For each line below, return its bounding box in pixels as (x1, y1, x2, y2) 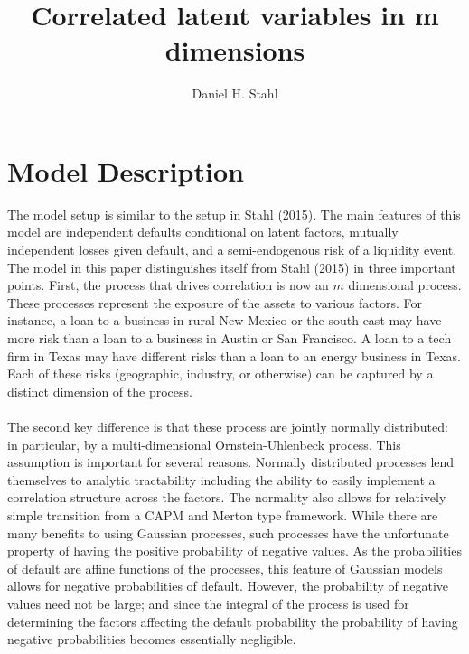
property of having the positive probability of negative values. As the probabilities (7, 541, 462, 560)
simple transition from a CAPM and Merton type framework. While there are (7, 505, 438, 524)
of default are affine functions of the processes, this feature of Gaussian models (7, 558, 443, 577)
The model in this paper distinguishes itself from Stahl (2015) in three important (7, 257, 456, 276)
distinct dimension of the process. (7, 381, 192, 400)
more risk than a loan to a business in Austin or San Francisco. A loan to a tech (7, 329, 452, 347)
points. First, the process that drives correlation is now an (7, 276, 329, 294)
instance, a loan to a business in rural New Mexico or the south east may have (7, 311, 442, 330)
